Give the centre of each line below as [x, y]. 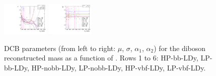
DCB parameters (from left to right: [60, 48]
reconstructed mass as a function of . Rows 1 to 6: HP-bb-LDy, [101, 58]
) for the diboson [180, 48]
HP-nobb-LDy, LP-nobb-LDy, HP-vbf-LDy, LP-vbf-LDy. [119, 67]
